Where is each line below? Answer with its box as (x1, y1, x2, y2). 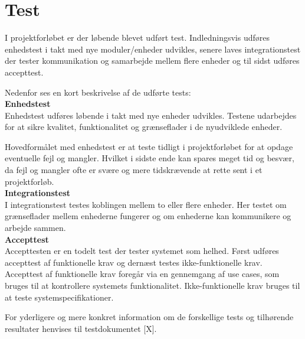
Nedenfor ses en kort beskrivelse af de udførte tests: (5, 86, 191, 98)
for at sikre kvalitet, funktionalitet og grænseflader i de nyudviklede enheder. (5, 120, 283, 133)
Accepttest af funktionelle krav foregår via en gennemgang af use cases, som (5, 268, 280, 280)
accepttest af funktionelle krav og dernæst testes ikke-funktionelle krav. (5, 256, 263, 268)
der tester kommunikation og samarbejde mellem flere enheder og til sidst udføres (5, 54, 300, 67)
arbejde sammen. (5, 221, 66, 234)
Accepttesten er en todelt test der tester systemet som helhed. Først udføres (5, 245, 279, 257)
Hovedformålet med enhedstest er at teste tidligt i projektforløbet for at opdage (5, 140, 293, 152)
